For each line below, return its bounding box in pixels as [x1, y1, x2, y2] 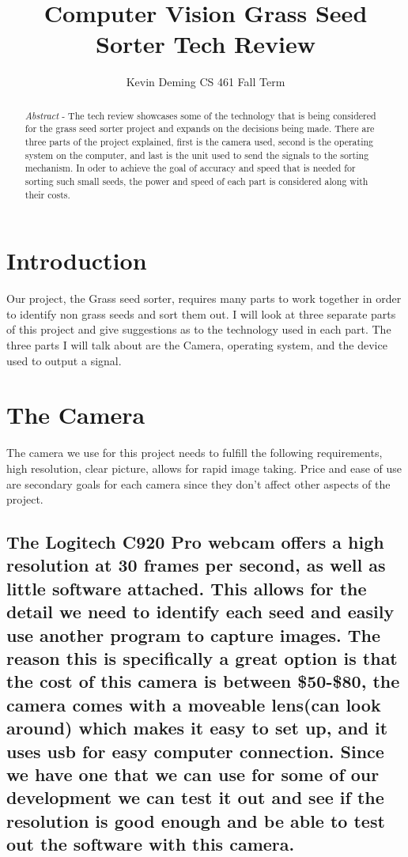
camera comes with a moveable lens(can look [6, 692, 381, 716]
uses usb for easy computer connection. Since [6, 738, 384, 763]
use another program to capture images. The [6, 622, 381, 647]
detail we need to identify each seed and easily [6, 599, 395, 624]
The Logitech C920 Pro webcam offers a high [6, 530, 384, 554]
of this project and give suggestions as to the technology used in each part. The [6, 321, 391, 338]
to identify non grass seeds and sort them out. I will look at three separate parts [6, 305, 396, 322]
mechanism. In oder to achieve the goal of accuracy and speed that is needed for [25, 161, 356, 175]
